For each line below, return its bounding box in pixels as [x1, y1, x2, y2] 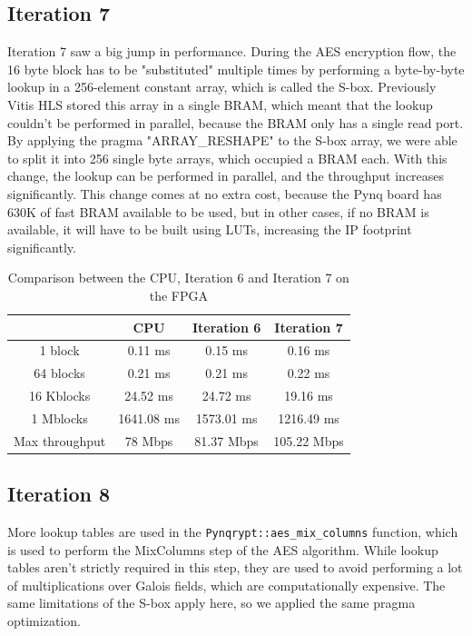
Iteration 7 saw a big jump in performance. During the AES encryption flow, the [7, 42, 457, 61]
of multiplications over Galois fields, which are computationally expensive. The [7, 575, 446, 594]
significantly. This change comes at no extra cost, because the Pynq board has [7, 184, 442, 203]
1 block [39, 341, 80, 360]
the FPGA [149, 285, 209, 304]
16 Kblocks [28, 386, 91, 405]
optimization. [7, 611, 81, 631]
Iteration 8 [7, 480, 111, 508]
